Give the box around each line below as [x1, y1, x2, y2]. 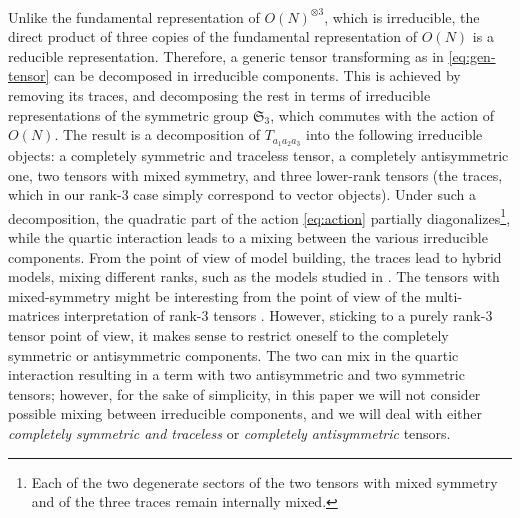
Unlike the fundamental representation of [8, 6, 260, 27]
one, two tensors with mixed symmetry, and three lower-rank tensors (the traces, [8, 164, 503, 185]
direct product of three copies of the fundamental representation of [8, 26, 418, 47]
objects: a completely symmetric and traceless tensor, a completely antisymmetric [8, 145, 509, 166]
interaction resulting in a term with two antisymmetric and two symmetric [8, 364, 465, 385]
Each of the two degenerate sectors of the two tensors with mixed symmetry [31, 471, 498, 492]
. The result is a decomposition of [54, 124, 260, 145]
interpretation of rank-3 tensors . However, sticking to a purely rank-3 [64, 305, 493, 326]
